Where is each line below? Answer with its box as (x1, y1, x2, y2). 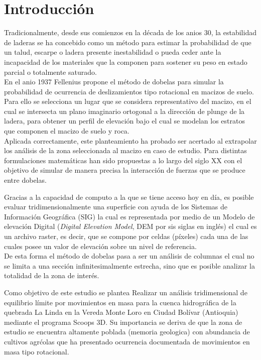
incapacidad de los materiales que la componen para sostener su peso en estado (4, 56, 247, 67)
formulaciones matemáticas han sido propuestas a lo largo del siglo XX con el (4, 155, 242, 165)
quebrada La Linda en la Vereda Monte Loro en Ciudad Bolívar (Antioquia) (4, 307, 238, 317)
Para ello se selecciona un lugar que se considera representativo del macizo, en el (4, 96, 251, 106)
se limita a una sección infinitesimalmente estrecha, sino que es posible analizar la (4, 260, 255, 271)
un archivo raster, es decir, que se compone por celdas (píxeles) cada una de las (4, 231, 248, 241)
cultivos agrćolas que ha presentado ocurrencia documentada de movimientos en (4, 336, 250, 346)
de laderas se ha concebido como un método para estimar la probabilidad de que (4, 37, 251, 47)
